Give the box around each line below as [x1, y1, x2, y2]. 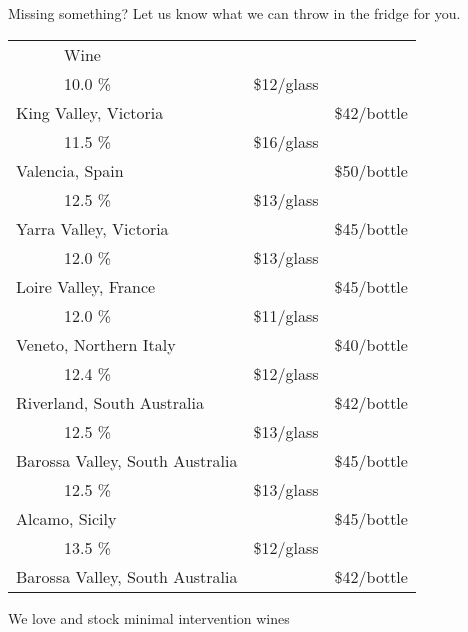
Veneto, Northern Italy [16, 332, 176, 356]
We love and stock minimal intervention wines [8, 607, 290, 628]
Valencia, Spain [16, 158, 124, 182]
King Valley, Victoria [16, 100, 164, 124]
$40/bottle [334, 332, 408, 356]
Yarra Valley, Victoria [16, 216, 169, 240]
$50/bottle [334, 158, 408, 182]
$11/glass [253, 303, 319, 327]
